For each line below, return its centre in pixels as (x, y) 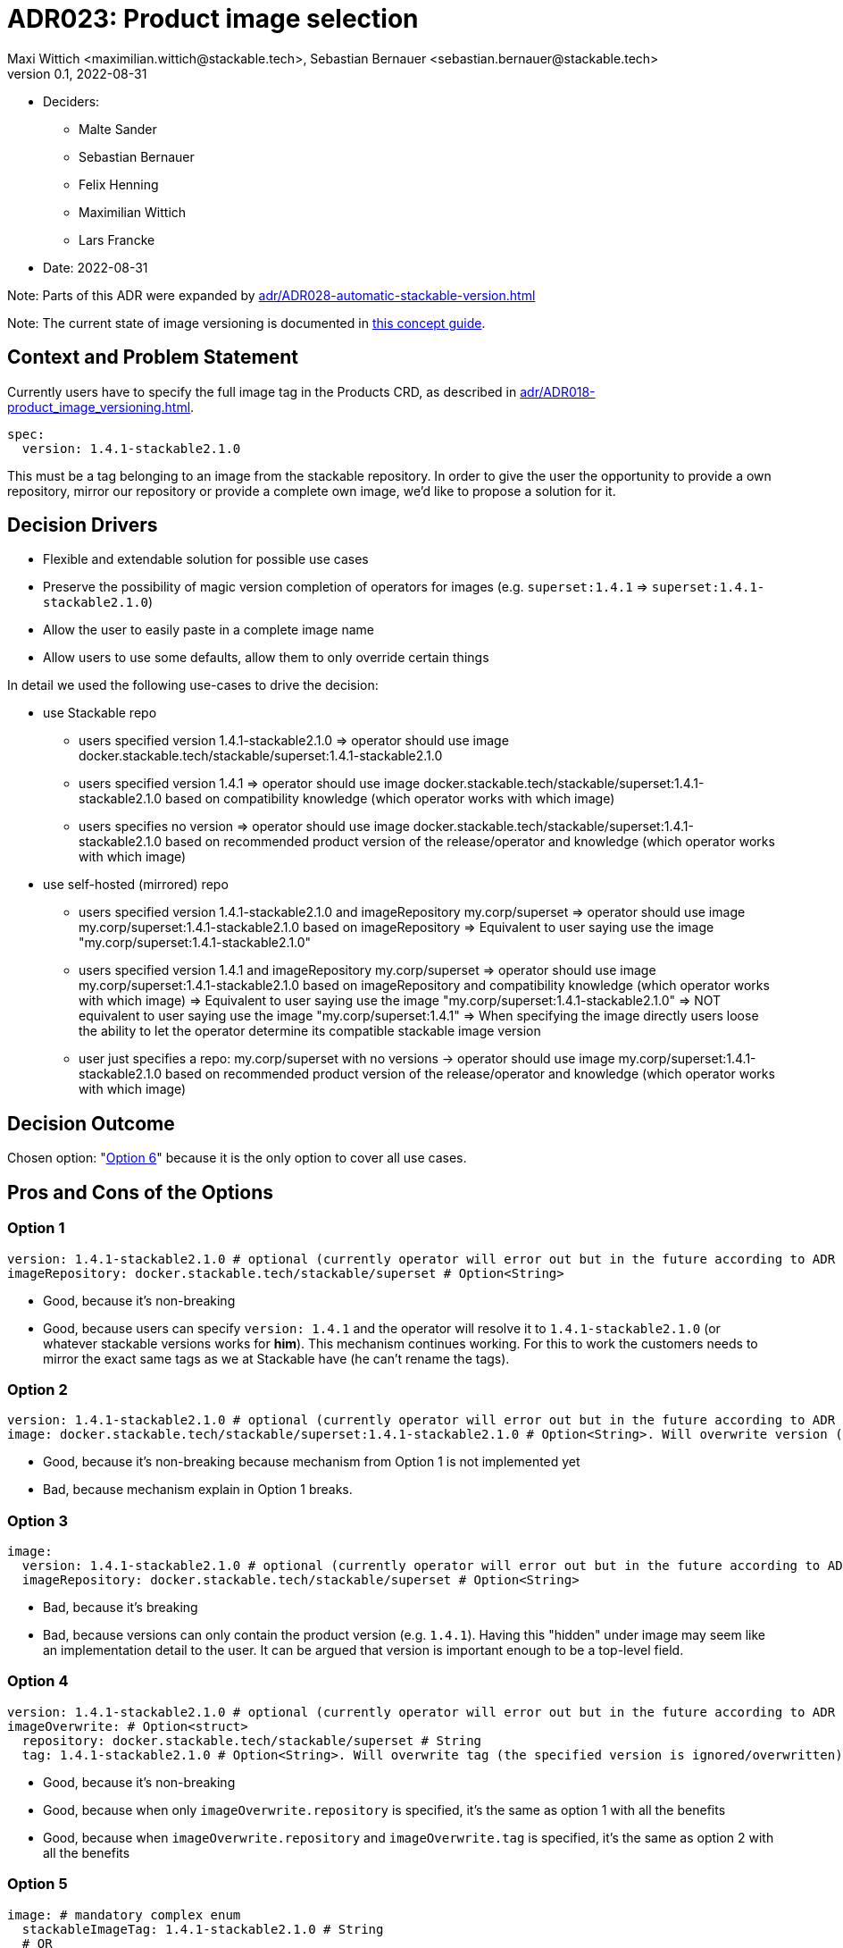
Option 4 (38, 1681)
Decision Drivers (83, 525)
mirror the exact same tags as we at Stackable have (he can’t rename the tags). (276, 1358)
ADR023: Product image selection (213, 19)
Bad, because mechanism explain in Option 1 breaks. (198, 1490)
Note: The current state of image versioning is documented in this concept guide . (246, 323)
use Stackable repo (100, 713)
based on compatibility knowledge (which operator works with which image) (390, 799)
